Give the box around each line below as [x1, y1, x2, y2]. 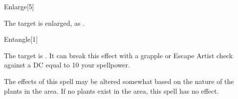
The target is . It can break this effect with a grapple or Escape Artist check [4, 50, 233, 60]
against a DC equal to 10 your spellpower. [4, 60, 130, 70]
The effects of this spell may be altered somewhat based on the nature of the [4, 76, 234, 86]
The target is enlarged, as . [4, 17, 85, 28]
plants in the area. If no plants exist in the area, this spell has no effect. [4, 85, 219, 96]
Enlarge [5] [4, 1, 34, 11]
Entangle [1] [4, 34, 38, 44]
